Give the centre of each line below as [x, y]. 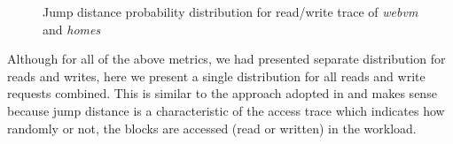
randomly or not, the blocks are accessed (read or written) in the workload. [212, 128]
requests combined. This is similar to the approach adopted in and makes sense [222, 93]
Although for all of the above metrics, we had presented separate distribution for [226, 59]
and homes [72, 29]
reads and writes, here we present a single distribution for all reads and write [216, 76]
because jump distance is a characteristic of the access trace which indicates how [226, 110]
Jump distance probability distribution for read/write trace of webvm [230, 11]
